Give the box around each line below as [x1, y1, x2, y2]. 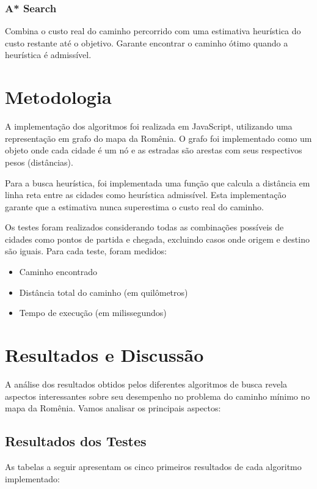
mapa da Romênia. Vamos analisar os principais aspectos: [5, 402, 221, 414]
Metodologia [5, 84, 112, 109]
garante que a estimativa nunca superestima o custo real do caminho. [5, 200, 264, 213]
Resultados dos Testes [5, 432, 147, 450]
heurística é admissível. [5, 48, 92, 61]
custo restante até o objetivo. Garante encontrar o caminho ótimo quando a [5, 36, 288, 49]
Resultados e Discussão [5, 342, 204, 367]
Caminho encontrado [19, 265, 98, 278]
